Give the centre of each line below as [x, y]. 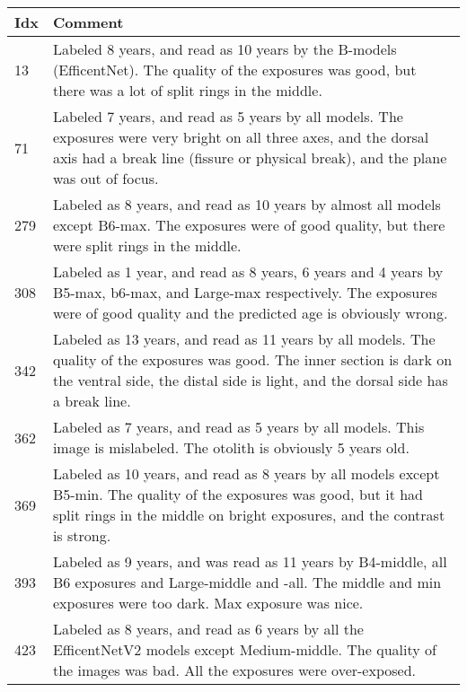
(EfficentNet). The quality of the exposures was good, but [234, 70]
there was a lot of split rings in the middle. [187, 90]
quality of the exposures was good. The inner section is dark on [252, 359]
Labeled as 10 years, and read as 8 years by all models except [246, 473]
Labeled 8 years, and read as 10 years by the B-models [225, 49]
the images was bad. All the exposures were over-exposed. [234, 670]
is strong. [82, 535]
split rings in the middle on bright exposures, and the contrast [249, 515]
